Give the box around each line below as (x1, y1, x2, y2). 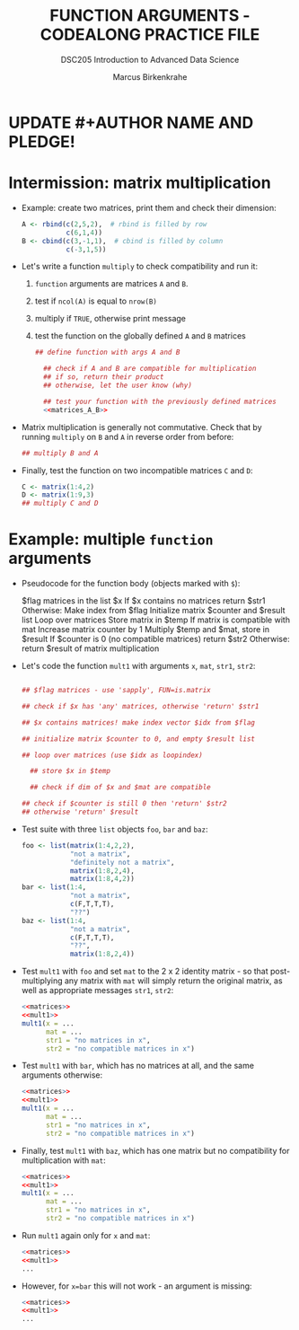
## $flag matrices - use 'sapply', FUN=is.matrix (21, 686, 212, 695)
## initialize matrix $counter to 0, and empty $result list (21, 734, 256, 744)
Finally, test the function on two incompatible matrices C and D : (21, 464, 253, 476)
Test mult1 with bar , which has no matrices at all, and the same (21, 1061, 255, 1071)
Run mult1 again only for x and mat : (21, 1229, 151, 1240)
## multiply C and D (21, 499, 99, 508)
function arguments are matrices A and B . (34, 278, 189, 289)
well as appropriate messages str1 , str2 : (21, 985, 174, 996)
